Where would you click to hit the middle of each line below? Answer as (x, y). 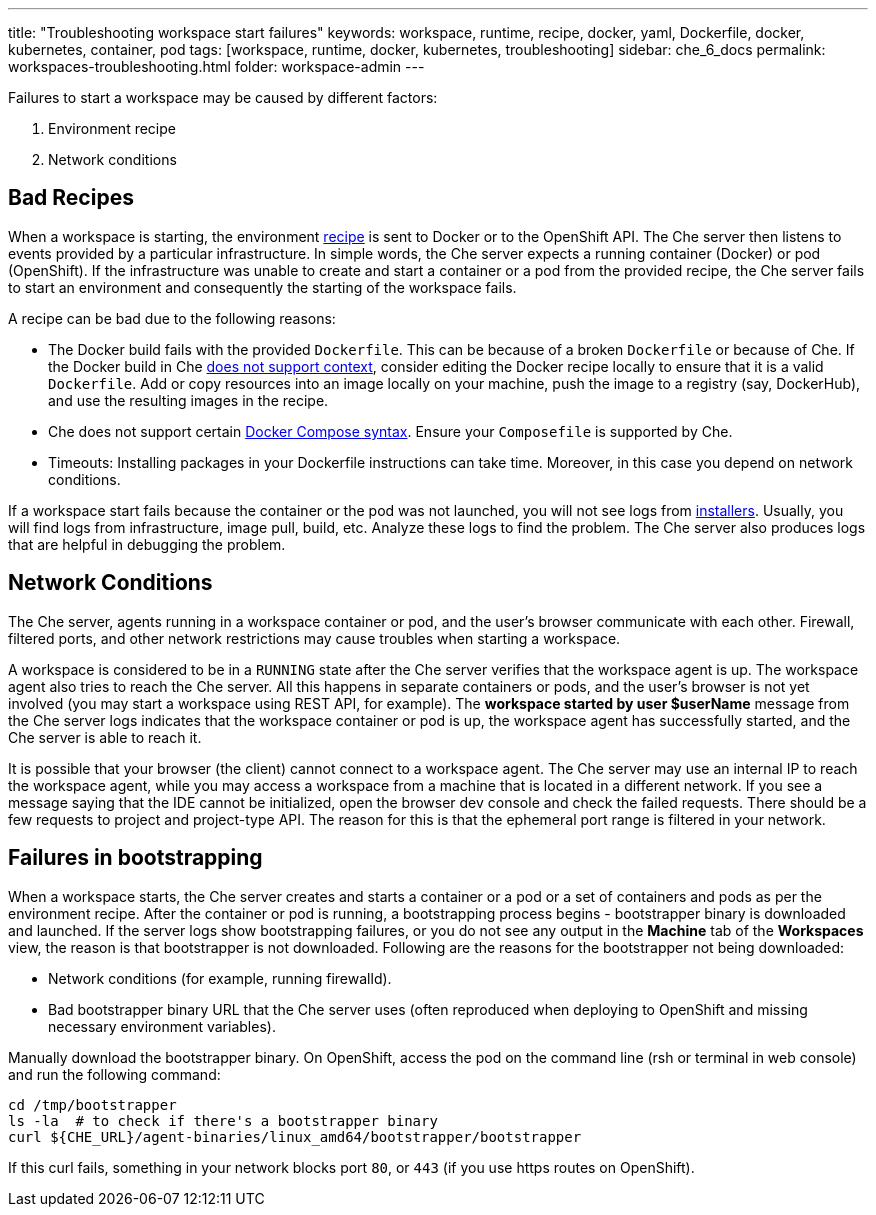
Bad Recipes (71, 198)
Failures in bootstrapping (135, 858)
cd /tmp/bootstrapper (92, 1104)
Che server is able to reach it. (105, 737)
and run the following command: (114, 1074)
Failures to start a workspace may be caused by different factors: (223, 97)
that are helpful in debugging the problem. (147, 544)
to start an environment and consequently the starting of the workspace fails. (262, 287)
